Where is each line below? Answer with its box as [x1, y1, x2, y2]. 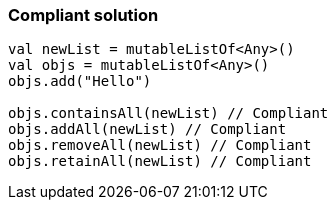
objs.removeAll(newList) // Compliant [8, 137, 312, 154]
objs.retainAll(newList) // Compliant [8, 153, 312, 170]
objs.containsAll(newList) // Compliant [8, 105, 329, 122]
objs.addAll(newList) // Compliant [8, 121, 287, 138]
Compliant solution [8, 5, 159, 25]
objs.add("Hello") [8, 73, 152, 90]
